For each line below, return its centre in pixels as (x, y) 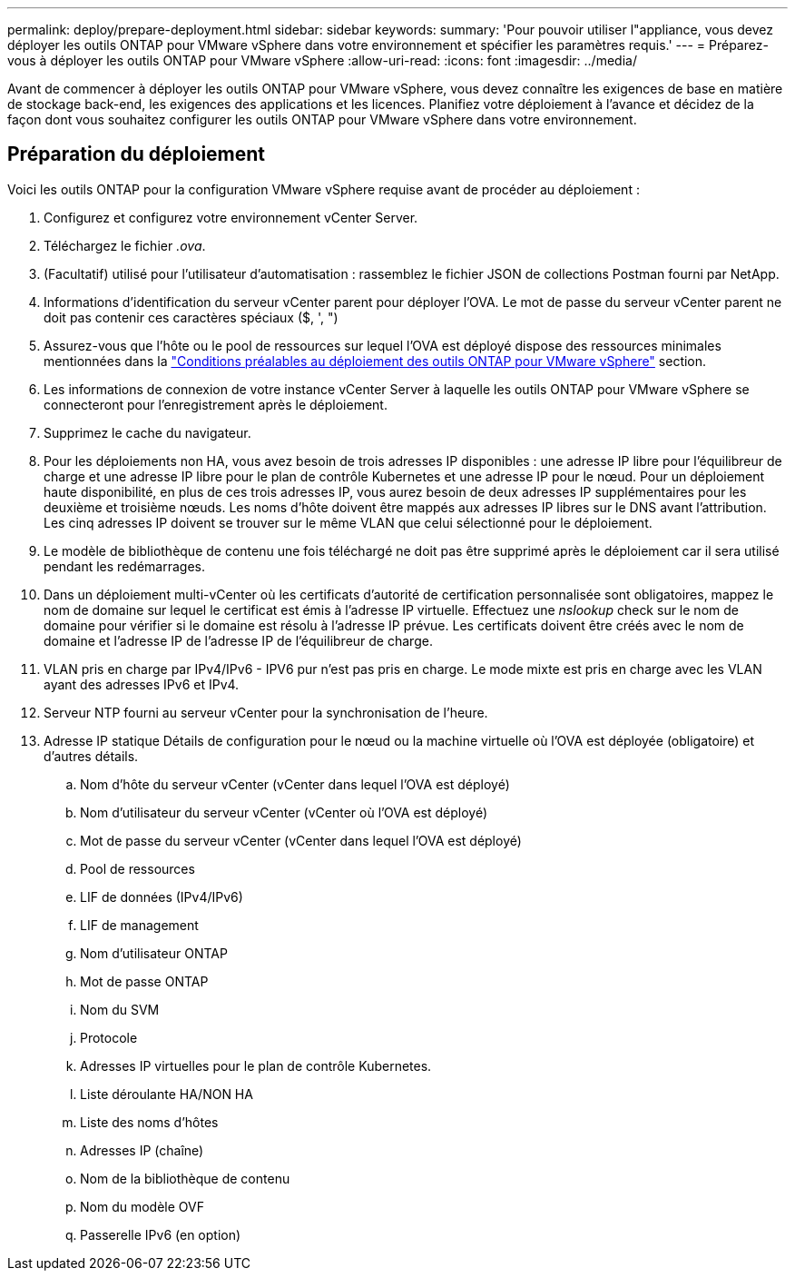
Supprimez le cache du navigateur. (147, 432)
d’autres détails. (91, 756)
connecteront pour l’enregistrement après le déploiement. (216, 404)
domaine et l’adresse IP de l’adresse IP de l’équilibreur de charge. (238, 640)
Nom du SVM (120, 1009)
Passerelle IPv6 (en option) (161, 1234)
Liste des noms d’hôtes (149, 1122)
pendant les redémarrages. (124, 566)
